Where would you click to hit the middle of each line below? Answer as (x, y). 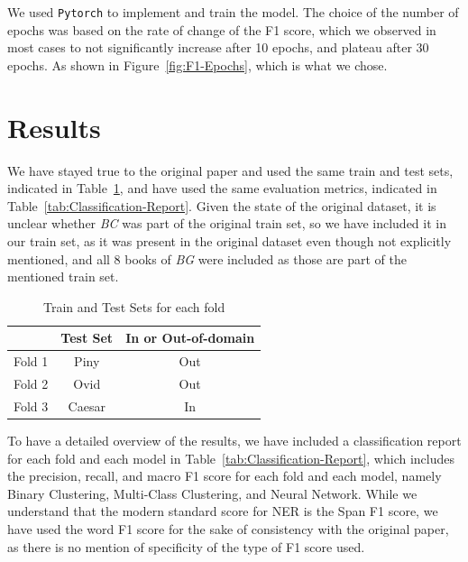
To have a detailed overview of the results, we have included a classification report (234, 440)
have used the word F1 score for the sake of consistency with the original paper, (228, 528)
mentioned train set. (63, 276)
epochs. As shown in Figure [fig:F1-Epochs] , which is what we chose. (197, 64)
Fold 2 (31, 383)
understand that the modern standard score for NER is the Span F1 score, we (223, 511)
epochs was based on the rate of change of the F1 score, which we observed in (222, 29)
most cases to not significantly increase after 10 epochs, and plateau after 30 (218, 47)
